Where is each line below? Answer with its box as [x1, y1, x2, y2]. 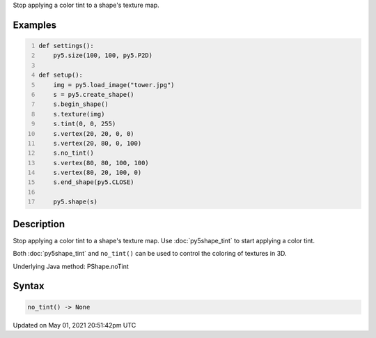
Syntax [13, 280, 45, 292]
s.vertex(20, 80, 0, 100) [53, 139, 142, 147]
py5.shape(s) [53, 198, 97, 206]
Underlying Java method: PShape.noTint [13, 262, 129, 270]
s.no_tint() [53, 149, 94, 157]
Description [13, 218, 65, 230]
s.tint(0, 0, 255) [53, 120, 116, 128]
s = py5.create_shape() [53, 91, 135, 98]
